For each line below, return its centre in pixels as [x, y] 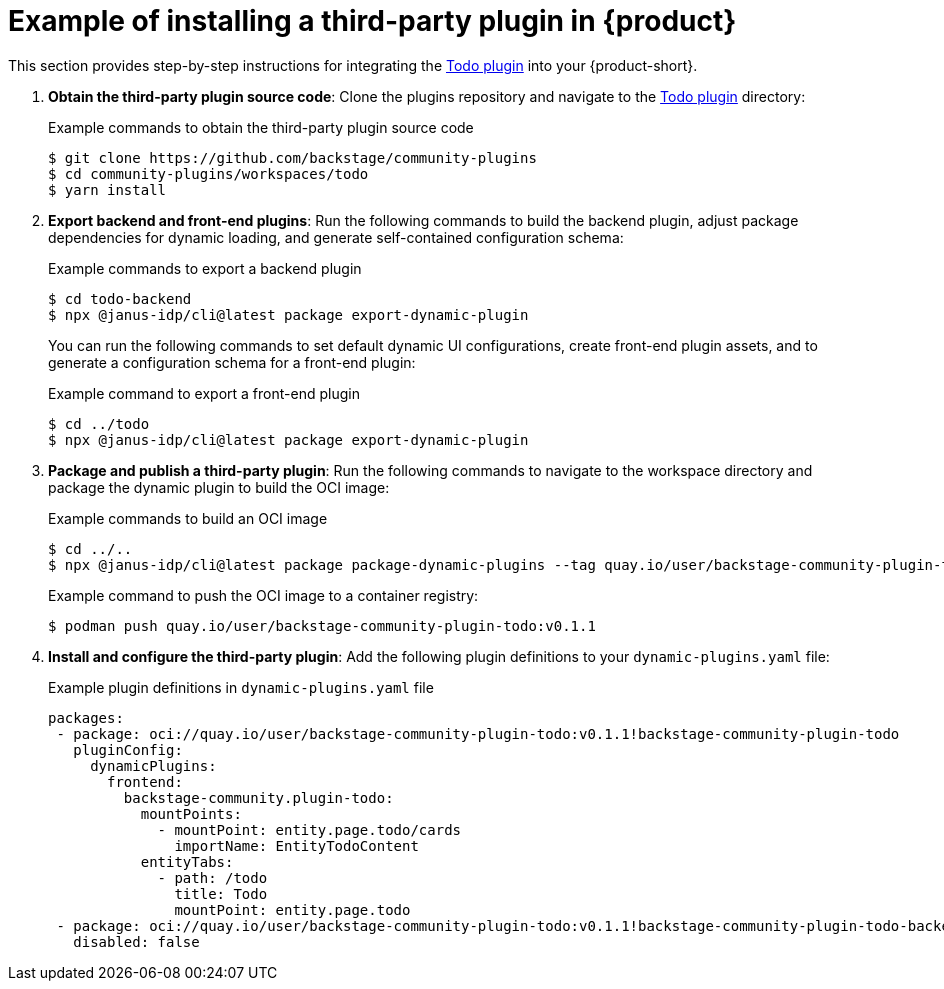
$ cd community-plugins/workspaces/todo [208, 173]
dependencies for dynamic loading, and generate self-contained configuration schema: [336, 237]
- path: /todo [212, 877]
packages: [86, 717]
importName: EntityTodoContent [296, 845]
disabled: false [136, 941]
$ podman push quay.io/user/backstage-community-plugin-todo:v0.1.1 [322, 625]
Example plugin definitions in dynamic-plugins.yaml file [241, 687]
